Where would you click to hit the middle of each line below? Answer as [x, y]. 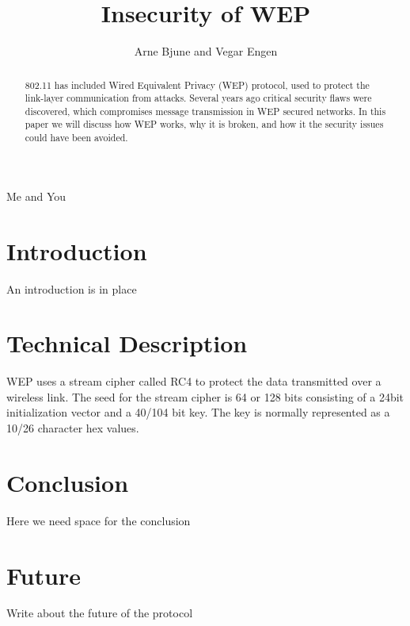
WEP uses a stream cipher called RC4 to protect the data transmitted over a [194, 381]
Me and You [36, 196]
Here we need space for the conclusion [99, 520]
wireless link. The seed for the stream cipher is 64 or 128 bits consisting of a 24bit [205, 396]
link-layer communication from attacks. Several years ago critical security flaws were [198, 98]
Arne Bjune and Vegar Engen [206, 51]
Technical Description [127, 343]
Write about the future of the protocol [100, 613]
